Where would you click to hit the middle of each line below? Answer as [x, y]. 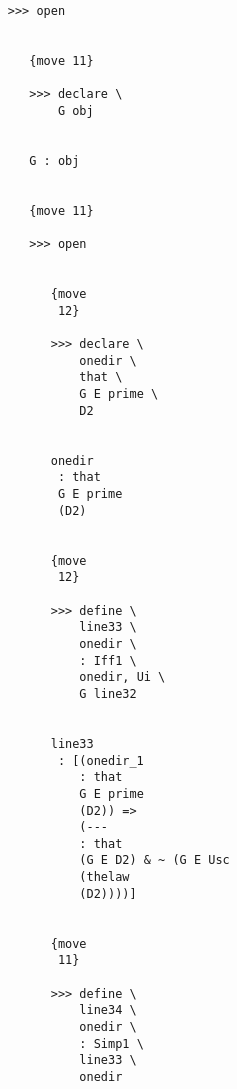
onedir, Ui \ [122, 677]
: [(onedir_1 [100, 760]
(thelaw [104, 877]
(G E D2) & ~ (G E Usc [154, 860]
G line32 [108, 693]
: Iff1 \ [108, 660]
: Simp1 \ [111, 1043]
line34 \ [108, 1010]
